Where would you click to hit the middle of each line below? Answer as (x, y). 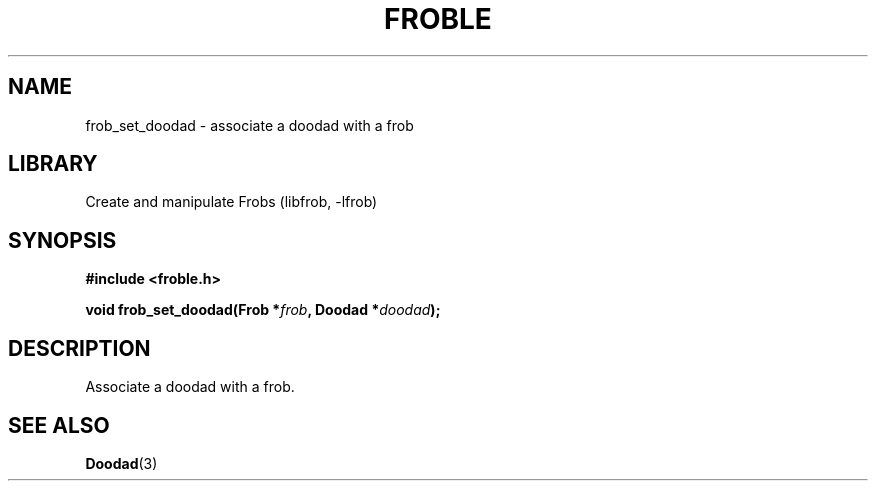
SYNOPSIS (62, 240)
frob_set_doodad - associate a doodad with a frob (249, 125)
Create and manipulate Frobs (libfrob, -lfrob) (231, 202)
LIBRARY (53, 164)
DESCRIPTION (79, 348)
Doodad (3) (121, 463)
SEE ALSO (59, 425)
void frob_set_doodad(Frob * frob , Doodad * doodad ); (263, 310)
